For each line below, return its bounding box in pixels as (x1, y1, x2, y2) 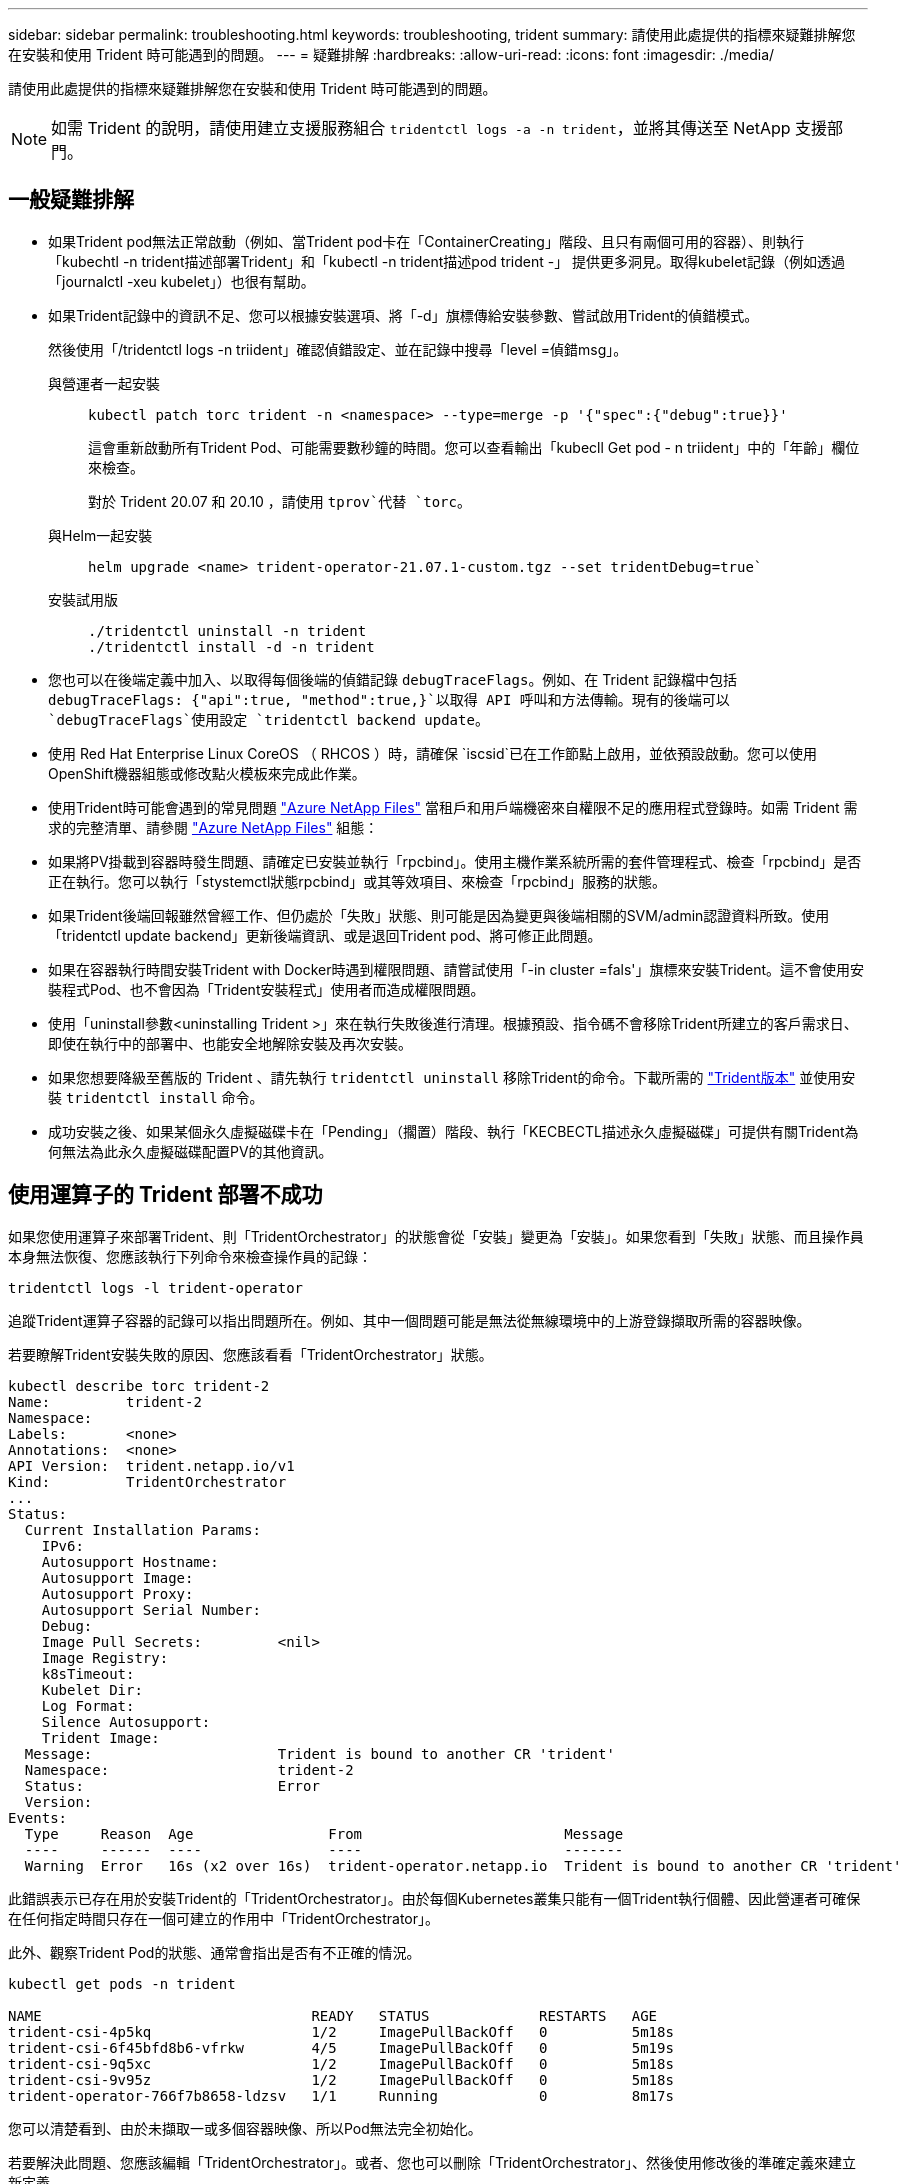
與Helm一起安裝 (48, 526, 153, 544)
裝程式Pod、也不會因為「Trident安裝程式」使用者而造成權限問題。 (48, 980, 485, 998)
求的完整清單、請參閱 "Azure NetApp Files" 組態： (48, 818, 379, 836)
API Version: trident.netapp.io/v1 (8, 1457, 295, 1474)
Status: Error (24, 1777, 320, 1794)
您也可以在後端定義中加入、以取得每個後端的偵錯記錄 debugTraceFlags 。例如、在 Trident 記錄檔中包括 (48, 670, 737, 688)
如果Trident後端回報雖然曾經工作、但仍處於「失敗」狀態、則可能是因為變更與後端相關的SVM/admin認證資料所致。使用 (48, 906, 830, 924)
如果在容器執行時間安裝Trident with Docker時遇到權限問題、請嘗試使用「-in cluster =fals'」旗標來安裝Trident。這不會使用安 (48, 960, 865, 978)
